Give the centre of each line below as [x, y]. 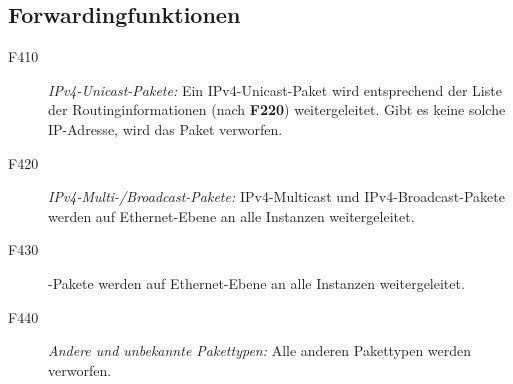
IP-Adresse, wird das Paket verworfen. [165, 128]
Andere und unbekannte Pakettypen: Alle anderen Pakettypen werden [260, 350]
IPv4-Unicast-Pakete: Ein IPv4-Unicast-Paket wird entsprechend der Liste [275, 89]
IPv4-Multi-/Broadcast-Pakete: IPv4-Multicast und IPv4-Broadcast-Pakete [276, 196]
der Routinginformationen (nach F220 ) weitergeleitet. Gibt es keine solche [277, 109]
